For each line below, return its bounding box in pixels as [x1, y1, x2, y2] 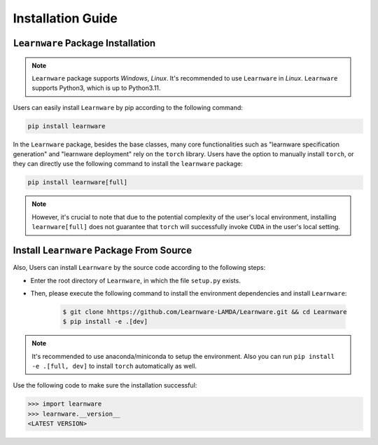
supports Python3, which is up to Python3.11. [31, 84, 161, 93]
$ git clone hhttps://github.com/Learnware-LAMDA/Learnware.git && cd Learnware [62, 308, 347, 315]
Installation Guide [13, 11, 118, 26]
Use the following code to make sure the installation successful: [13, 381, 197, 390]
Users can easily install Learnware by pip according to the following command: [13, 103, 243, 111]
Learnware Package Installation [13, 37, 156, 49]
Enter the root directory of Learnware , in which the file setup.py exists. [30, 276, 241, 285]
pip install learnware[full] [27, 179, 128, 186]
